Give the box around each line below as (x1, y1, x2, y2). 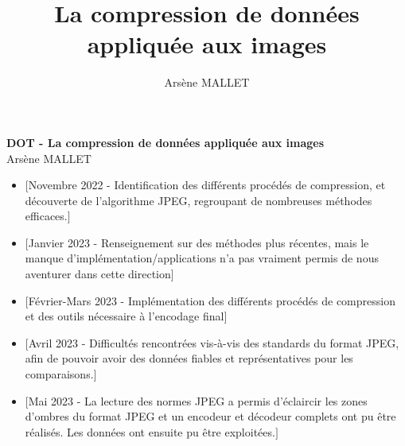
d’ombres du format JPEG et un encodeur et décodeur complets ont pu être (25, 408, 396, 425)
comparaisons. (25, 366, 94, 382)
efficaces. (25, 207, 68, 224)
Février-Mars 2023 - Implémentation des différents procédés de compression (28, 292, 395, 308)
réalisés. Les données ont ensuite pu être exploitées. (25, 423, 275, 440)
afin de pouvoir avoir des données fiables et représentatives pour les (25, 350, 353, 366)
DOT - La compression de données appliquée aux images (6, 134, 325, 150)
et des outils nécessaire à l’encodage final (25, 308, 224, 324)
